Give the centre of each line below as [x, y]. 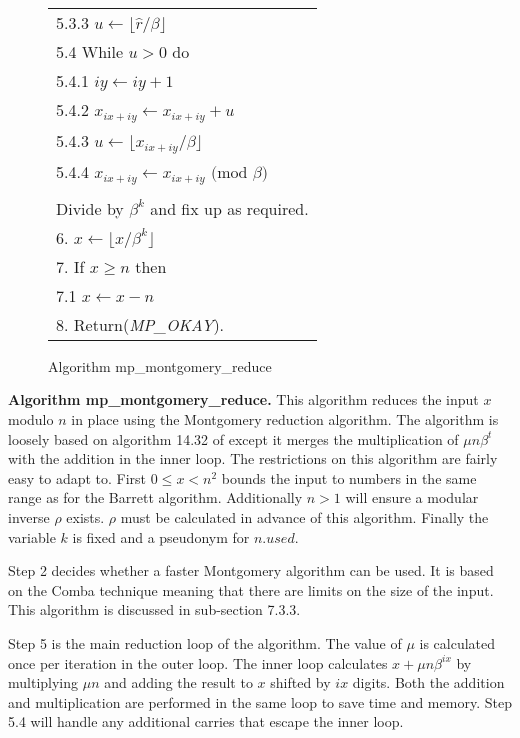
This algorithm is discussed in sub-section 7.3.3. [154, 609]
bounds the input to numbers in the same [349, 477]
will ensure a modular [412, 497]
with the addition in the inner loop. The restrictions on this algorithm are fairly [253, 458]
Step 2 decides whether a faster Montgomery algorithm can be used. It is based [251, 570]
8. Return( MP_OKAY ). [140, 324]
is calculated [457, 642]
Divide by [90, 208]
